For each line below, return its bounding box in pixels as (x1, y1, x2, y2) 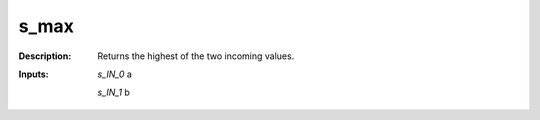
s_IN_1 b (97, 86, 130, 99)
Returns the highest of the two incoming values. (97, 50, 295, 62)
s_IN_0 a (97, 68, 132, 80)
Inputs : (18, 68, 49, 80)
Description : (18, 50, 72, 62)
